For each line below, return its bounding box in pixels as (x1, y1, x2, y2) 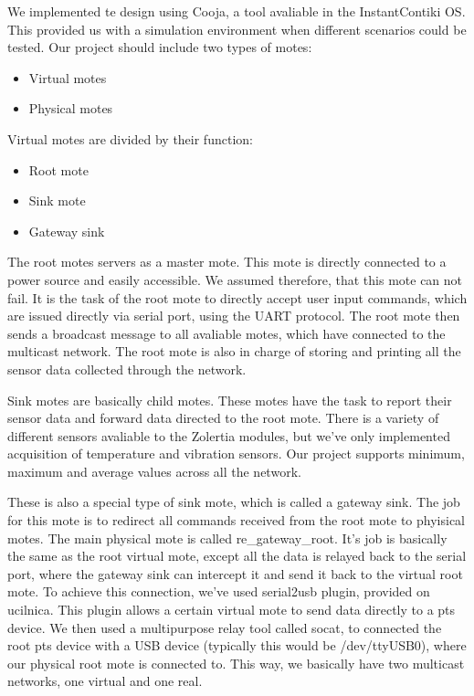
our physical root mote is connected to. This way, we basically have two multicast (7, 653, 465, 672)
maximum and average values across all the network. (7, 461, 301, 480)
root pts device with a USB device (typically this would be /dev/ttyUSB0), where (7, 636, 467, 655)
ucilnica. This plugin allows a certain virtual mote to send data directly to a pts (7, 600, 456, 619)
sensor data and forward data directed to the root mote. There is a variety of (7, 408, 439, 427)
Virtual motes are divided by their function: (7, 129, 253, 148)
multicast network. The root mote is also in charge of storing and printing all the (7, 342, 461, 361)
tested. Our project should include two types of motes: (7, 37, 312, 57)
